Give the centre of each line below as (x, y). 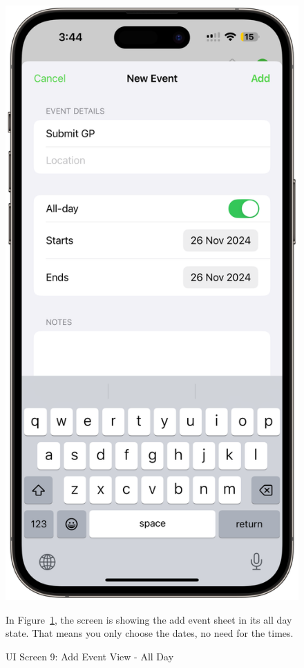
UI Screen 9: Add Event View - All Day (90, 656)
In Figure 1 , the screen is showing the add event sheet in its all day (149, 619)
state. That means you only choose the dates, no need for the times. (150, 633)
